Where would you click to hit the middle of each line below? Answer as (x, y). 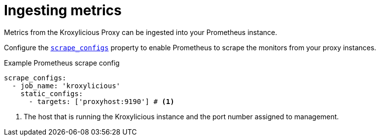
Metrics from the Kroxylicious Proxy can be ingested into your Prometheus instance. (141, 32)
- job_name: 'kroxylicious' (66, 86)
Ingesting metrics (63, 10)
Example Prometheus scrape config (62, 63)
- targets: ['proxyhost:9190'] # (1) (102, 101)
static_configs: (52, 93)
